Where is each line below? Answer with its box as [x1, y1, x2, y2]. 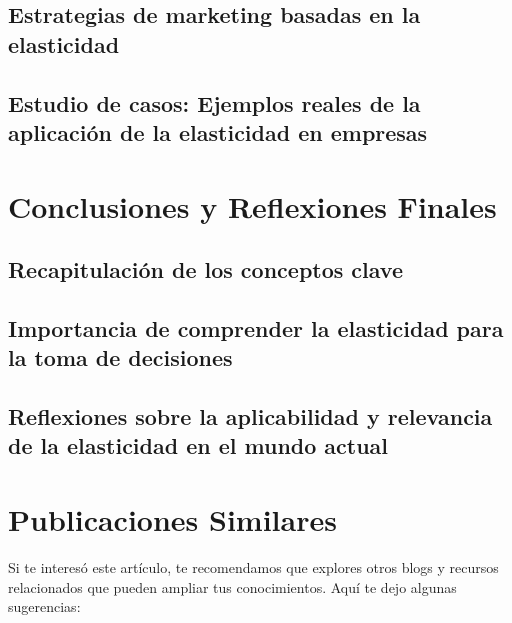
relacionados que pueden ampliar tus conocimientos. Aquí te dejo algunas [8, 576, 457, 597]
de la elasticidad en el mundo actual [8, 430, 389, 461]
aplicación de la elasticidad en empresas [8, 116, 428, 147]
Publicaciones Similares [8, 499, 337, 540]
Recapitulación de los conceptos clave [8, 254, 403, 285]
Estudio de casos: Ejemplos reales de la [8, 87, 421, 118]
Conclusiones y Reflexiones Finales [8, 185, 497, 226]
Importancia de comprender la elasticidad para [8, 312, 504, 343]
